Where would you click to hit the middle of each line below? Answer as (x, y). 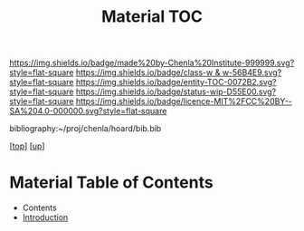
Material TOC (152, 17)
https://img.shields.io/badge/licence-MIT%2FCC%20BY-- (184, 101)
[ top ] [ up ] (27, 146)
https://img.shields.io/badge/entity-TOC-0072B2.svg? (176, 82)
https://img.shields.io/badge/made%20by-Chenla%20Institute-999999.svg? (152, 63)
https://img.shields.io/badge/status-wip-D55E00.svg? (176, 91)
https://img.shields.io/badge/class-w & (148, 72)
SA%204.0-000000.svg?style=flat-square (88, 111)
